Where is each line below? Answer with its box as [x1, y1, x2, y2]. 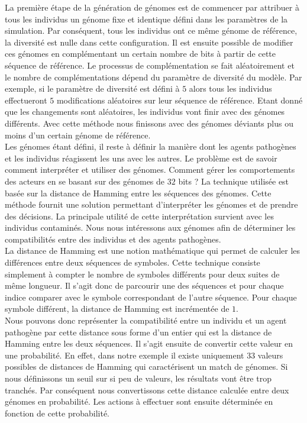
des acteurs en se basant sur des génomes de [5, 175, 165, 187]
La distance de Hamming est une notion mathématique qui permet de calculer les [5, 244, 300, 257]
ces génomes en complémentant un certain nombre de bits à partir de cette [5, 47, 276, 60]
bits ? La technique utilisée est [178, 175, 289, 187]
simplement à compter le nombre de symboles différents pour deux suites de [5, 267, 280, 280]
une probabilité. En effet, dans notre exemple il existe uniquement [5, 348, 244, 361]
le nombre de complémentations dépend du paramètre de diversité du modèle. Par [5, 70, 302, 83]
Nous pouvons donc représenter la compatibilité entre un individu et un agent [5, 314, 287, 327]
